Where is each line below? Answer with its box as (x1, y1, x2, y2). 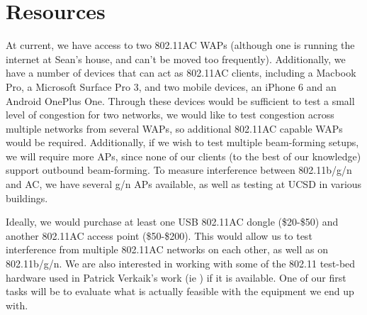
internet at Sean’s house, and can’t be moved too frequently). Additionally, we (6, 51, 346, 66)
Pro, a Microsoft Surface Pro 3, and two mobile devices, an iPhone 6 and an (6, 79, 337, 94)
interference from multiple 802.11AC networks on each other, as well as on (6, 242, 328, 257)
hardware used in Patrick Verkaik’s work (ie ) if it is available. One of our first (6, 270, 346, 284)
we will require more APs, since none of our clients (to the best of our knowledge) (6, 148, 361, 163)
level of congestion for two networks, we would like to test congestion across (6, 107, 334, 122)
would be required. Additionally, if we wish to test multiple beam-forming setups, (6, 135, 359, 150)
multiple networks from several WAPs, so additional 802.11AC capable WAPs (6, 121, 343, 136)
